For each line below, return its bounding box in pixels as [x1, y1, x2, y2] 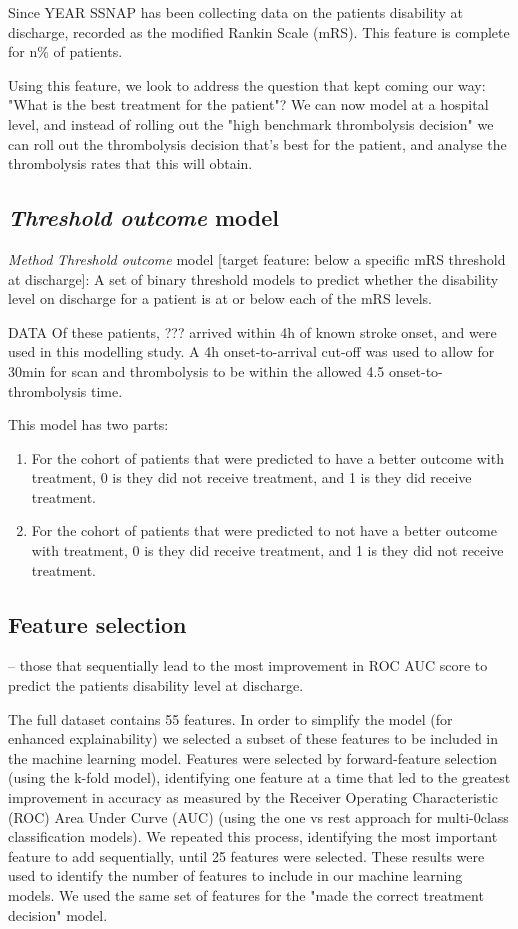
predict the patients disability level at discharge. [8, 675, 304, 696]
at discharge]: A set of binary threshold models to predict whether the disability [8, 268, 499, 289]
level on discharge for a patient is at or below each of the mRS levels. [8, 288, 432, 309]
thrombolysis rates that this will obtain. [8, 153, 253, 174]
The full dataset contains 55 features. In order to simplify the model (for [8, 708, 453, 729]
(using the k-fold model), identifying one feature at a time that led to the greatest [8, 767, 511, 788]
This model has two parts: [8, 414, 169, 435]
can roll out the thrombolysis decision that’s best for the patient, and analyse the [8, 133, 507, 154]
